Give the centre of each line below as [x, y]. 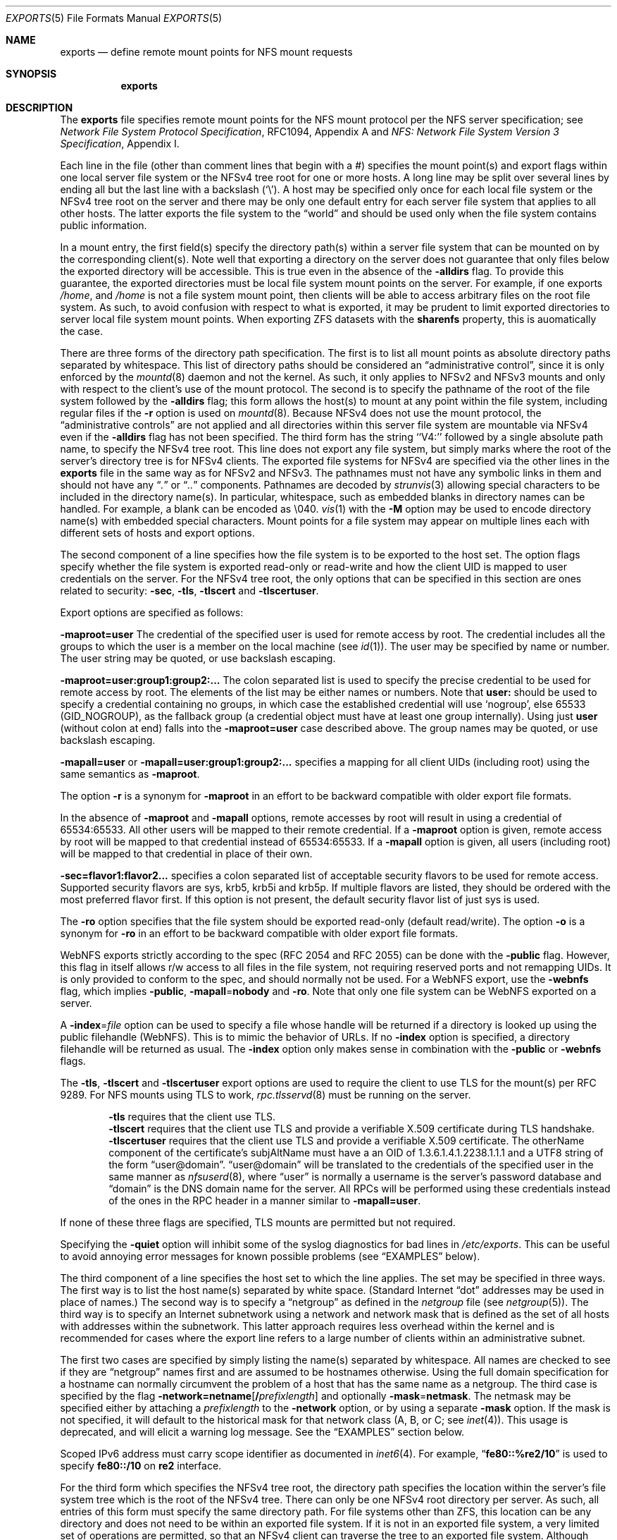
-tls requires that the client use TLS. [192, 1117]
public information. [104, 225]
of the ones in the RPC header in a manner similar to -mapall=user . [265, 1200]
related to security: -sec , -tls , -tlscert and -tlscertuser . [189, 591]
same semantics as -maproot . [130, 774]
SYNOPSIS [31, 74]
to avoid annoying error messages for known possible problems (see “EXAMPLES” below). [270, 1256]
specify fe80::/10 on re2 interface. [141, 1466]
